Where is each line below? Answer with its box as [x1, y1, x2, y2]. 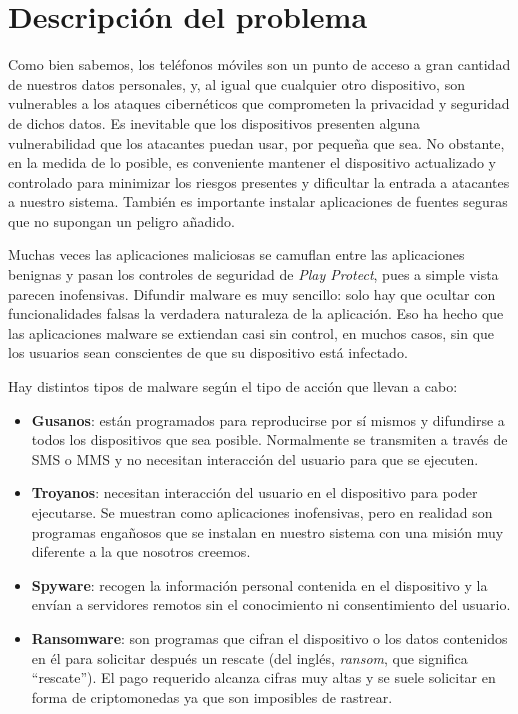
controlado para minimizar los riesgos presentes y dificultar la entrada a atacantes [8, 171, 510, 192]
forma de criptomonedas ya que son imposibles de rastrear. [31, 686, 393, 707]
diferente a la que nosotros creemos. [31, 541, 251, 562]
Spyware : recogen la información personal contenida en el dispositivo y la [31, 574, 488, 595]
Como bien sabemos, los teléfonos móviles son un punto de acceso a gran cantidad [8, 54, 511, 75]
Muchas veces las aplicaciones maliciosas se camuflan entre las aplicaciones [8, 244, 465, 265]
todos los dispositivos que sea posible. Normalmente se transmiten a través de [31, 429, 508, 450]
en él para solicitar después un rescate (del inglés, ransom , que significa [31, 647, 468, 668]
